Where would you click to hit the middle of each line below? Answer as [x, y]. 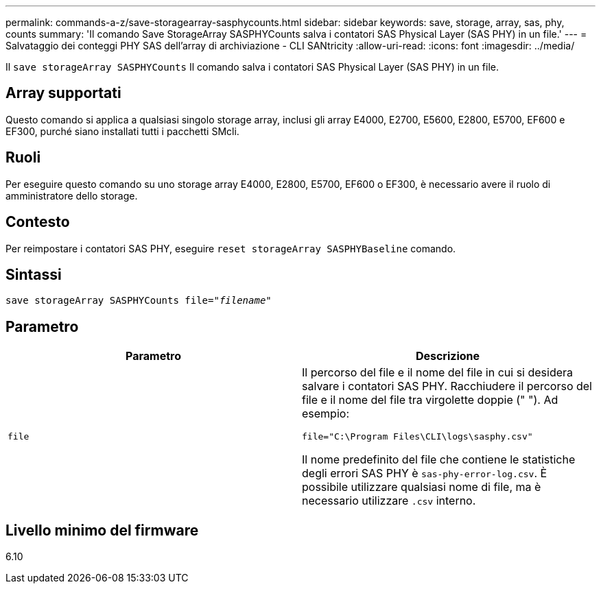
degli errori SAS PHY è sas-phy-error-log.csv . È [425, 473]
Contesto [38, 222]
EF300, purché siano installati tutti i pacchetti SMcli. [122, 131]
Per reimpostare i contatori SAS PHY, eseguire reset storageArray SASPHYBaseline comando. [231, 248]
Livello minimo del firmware [102, 530]
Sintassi [34, 274]
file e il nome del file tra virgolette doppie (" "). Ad [430, 400]
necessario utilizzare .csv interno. [389, 501]
